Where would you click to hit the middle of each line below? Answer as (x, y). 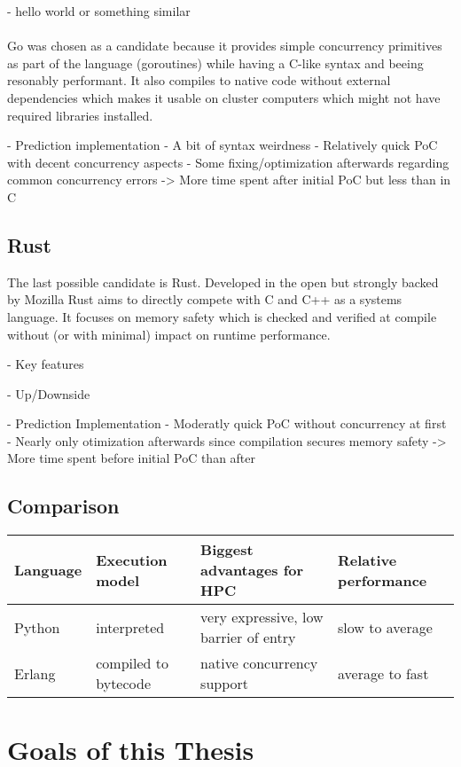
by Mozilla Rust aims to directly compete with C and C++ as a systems (205, 299)
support (225, 684)
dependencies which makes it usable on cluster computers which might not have (224, 97)
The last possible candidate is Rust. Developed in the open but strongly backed (223, 282)
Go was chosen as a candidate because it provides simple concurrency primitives (225, 46)
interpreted (130, 627)
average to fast (383, 673)
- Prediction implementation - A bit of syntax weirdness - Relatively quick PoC (223, 145)
